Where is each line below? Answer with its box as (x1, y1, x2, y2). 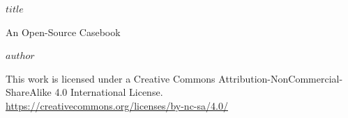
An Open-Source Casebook (6, 24, 121, 39)
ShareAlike (6, 85, 52, 99)
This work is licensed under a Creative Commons (6, 71, 215, 85)
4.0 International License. (54, 85, 163, 99)
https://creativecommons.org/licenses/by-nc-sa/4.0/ (6, 98, 228, 112)
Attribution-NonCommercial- (218, 71, 343, 85)
